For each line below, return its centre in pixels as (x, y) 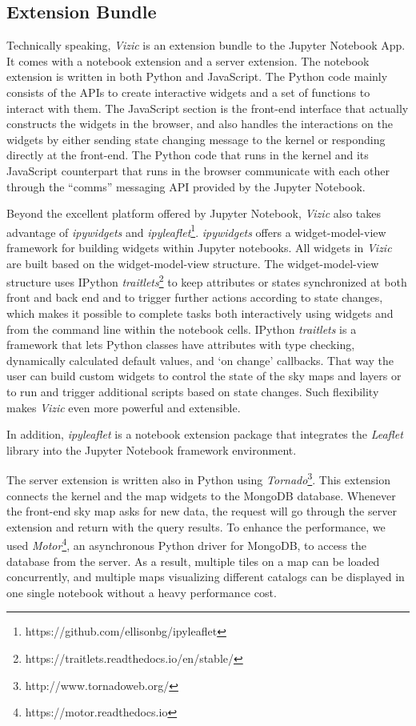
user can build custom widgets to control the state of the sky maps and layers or (204, 376)
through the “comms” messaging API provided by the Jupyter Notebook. (186, 186)
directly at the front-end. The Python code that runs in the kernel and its (188, 155)
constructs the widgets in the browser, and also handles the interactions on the (200, 124)
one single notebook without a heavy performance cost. (142, 592)
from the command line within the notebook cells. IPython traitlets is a (182, 329)
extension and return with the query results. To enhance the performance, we (196, 526)
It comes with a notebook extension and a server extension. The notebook (188, 60)
